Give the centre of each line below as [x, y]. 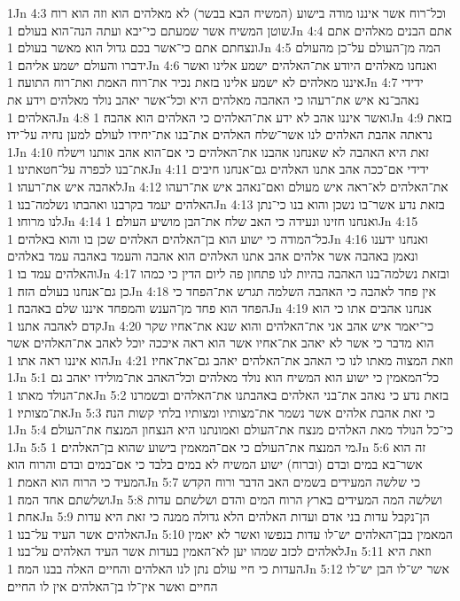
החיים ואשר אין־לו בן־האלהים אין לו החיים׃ [113, 585]
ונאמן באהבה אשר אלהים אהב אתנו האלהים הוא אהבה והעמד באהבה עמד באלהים [213, 256]
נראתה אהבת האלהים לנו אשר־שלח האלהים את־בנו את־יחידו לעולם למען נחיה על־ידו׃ [220, 134]
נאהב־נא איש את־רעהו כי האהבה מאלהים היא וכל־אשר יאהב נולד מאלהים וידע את [213, 99]
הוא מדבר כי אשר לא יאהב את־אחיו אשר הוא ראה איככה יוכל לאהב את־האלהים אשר [221, 343]
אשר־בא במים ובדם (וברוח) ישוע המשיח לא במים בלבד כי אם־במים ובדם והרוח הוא [215, 464]
